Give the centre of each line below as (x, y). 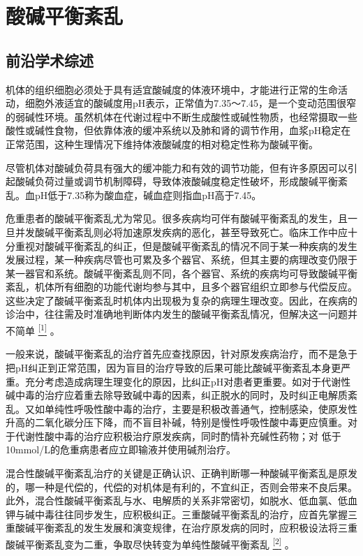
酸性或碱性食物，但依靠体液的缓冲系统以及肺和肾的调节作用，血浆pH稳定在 (178, 130)
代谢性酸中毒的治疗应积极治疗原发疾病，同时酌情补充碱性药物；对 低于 (178, 436)
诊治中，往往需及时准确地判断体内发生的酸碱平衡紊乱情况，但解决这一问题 (177, 314)
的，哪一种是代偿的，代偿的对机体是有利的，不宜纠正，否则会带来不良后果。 (181, 486)
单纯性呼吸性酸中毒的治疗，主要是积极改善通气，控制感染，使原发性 (201, 408)
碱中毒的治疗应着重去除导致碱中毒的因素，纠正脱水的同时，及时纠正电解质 (177, 395)
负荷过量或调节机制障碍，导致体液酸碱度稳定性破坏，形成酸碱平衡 (186, 181)
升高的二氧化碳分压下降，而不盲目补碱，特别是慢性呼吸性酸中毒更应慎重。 (177, 422)
